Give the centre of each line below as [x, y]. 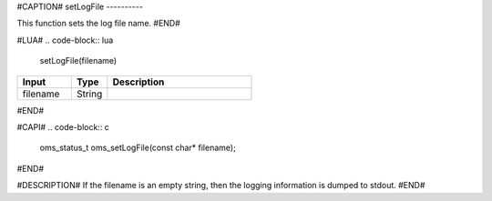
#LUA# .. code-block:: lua [65, 40]
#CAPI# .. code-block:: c [63, 126]
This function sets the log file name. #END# [99, 24]
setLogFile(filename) [78, 61]
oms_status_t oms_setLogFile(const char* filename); [138, 148]
